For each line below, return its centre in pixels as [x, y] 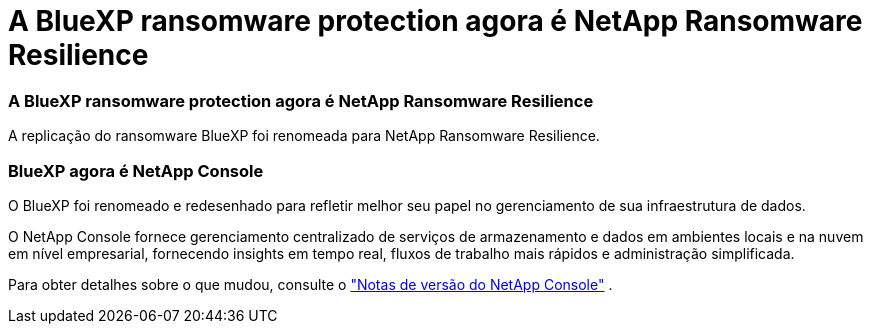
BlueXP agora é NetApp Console [136, 170]
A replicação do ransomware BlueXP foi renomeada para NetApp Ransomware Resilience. [304, 136]
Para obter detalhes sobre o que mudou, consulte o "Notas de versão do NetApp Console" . [310, 284]
